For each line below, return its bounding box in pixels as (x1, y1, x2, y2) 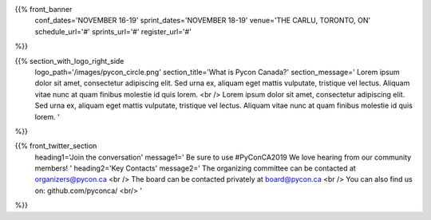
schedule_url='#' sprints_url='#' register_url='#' (34, 26, 192, 36)
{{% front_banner (14, 5, 73, 14)
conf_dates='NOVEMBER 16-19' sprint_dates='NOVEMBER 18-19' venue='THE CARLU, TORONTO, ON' (34, 16, 371, 26)
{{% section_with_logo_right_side (14, 56, 125, 65)
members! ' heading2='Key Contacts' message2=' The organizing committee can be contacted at (34, 163, 357, 173)
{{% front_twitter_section (14, 141, 97, 151)
